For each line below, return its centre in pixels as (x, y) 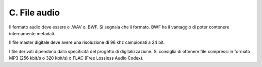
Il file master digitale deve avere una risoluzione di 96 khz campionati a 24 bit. (87, 42)
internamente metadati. (32, 33)
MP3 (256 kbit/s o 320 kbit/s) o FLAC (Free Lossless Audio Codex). (76, 58)
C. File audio (34, 13)
